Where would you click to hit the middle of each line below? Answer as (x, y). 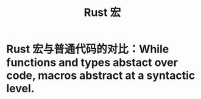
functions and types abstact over (92, 63)
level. (20, 89)
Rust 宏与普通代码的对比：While (88, 49)
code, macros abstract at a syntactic (101, 75)
